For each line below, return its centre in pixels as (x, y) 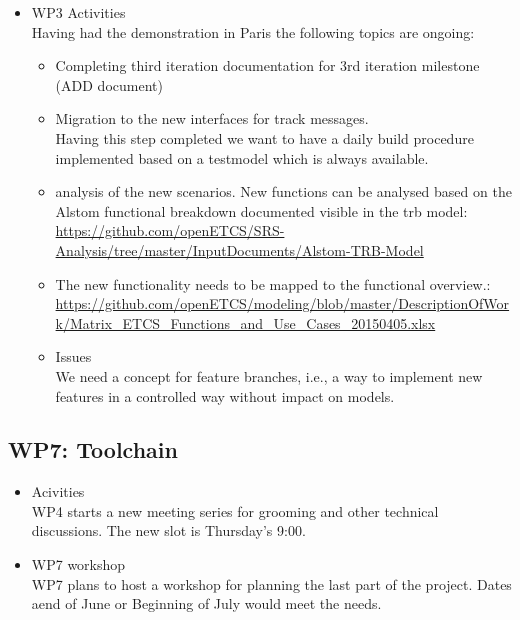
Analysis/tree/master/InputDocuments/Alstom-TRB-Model (239, 249)
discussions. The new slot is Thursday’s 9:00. (168, 530)
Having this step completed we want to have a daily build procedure (264, 137)
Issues (73, 356)
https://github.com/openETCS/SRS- (170, 230)
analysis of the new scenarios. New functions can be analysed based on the (283, 191)
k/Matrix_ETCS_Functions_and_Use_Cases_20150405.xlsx (245, 322)
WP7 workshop (78, 564)
